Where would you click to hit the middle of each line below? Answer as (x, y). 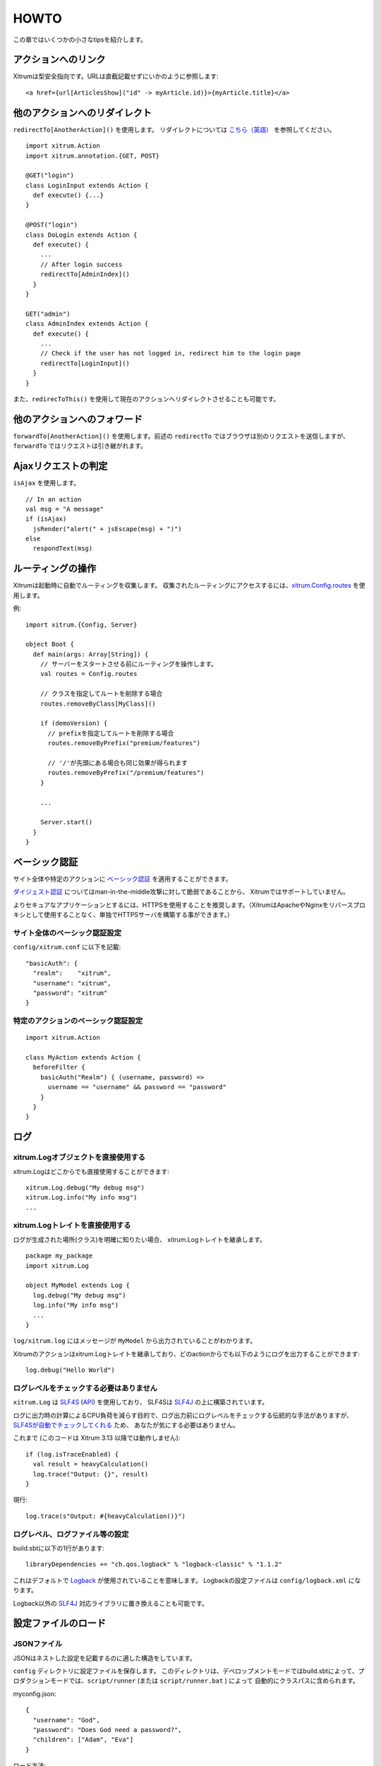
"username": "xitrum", (72, 983)
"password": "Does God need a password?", (108, 1730)
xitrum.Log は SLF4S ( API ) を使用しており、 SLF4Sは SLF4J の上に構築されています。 (140, 1402)
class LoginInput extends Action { (87, 185)
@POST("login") (52, 225)
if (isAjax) (46, 519)
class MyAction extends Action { (83, 1057)
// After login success (81, 264)
